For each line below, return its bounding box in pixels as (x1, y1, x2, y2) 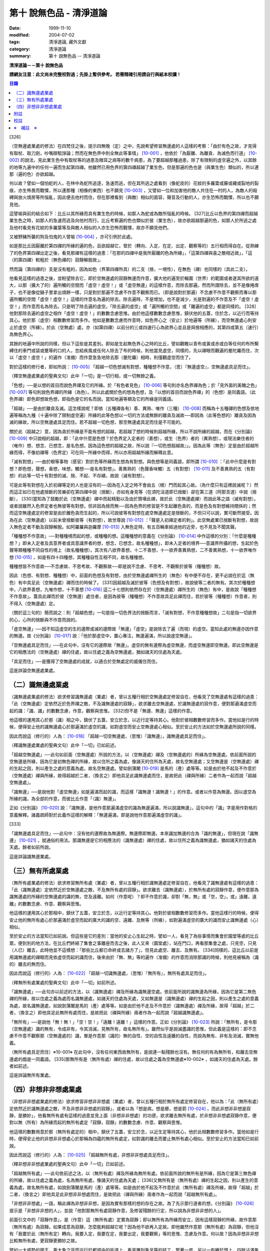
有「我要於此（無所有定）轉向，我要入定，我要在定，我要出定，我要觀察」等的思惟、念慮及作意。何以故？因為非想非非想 (9, 1230, 259, 1236)
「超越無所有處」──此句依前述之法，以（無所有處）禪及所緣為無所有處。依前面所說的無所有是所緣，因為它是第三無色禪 (9, 1170, 256, 1176)
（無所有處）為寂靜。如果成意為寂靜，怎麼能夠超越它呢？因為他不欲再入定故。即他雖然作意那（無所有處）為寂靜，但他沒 (9, 1223, 259, 1229)
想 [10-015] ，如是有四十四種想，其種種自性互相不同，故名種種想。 (9, 554, 147, 560)
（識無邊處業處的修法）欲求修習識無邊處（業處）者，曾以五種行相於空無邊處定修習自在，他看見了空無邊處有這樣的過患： (9, 694, 259, 700)
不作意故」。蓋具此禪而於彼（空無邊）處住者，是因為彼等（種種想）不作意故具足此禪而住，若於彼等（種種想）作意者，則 (9, 593, 257, 599)
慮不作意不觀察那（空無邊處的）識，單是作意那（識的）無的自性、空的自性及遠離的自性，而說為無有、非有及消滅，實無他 (9, 1033, 259, 1039)
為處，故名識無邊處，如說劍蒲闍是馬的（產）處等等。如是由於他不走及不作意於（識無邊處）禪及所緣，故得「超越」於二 (9, 1002, 254, 1008)
